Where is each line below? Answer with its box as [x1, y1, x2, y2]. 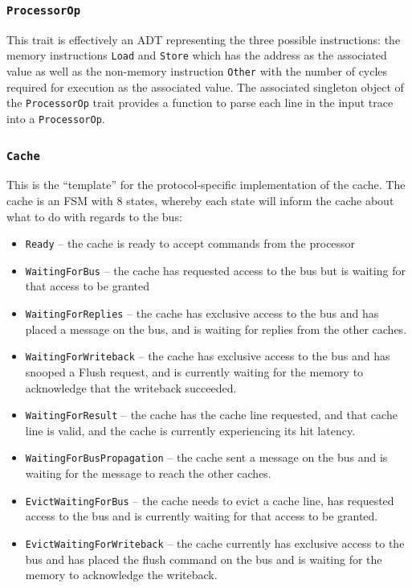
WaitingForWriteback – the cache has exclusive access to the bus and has [25, 347, 390, 364]
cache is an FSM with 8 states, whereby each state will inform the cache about [6, 191, 394, 208]
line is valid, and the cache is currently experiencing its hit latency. [25, 421, 356, 438]
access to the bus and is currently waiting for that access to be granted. [25, 508, 378, 524]
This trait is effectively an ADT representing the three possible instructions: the [6, 31, 401, 47]
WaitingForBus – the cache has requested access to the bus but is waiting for [25, 261, 406, 278]
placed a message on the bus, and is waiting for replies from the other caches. [25, 320, 407, 337]
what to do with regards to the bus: [6, 208, 182, 224]
